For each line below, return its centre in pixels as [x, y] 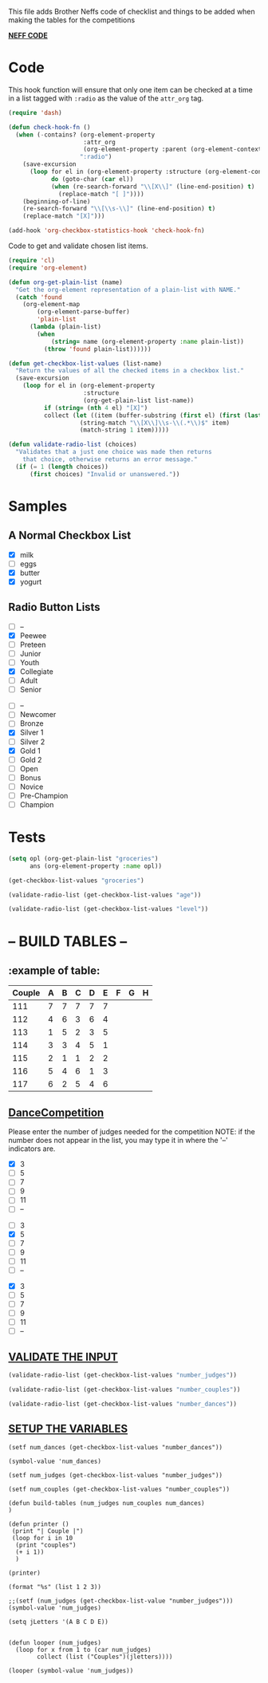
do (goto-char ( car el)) [92, 179]
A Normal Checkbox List [70, 536]
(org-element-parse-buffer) [83, 312]
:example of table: [54, 970]
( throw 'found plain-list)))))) [97, 349]
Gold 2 [31, 759]
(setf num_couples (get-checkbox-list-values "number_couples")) [119, 1489]
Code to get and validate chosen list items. [79, 246]
